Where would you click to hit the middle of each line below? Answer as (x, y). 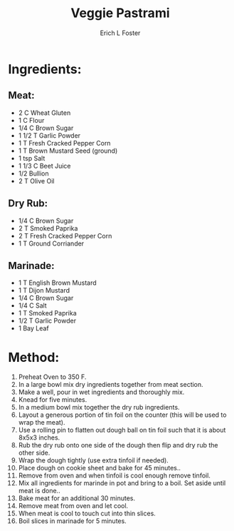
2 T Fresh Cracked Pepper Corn (65, 236)
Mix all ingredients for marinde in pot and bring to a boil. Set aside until (122, 483)
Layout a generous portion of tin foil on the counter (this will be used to (122, 415)
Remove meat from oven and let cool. (73, 506)
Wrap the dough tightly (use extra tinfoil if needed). (94, 460)
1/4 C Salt (32, 305)
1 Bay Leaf (33, 328)
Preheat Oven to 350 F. (52, 377)
